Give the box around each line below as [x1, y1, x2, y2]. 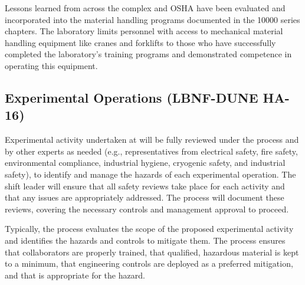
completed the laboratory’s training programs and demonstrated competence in [5, 48, 292, 60]
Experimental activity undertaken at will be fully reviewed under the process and [5, 133, 299, 146]
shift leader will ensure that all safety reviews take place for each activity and [5, 179, 285, 192]
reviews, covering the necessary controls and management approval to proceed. [5, 202, 289, 215]
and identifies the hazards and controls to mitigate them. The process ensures [5, 234, 286, 246]
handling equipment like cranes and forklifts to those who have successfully [5, 36, 276, 48]
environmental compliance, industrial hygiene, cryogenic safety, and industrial [5, 156, 286, 169]
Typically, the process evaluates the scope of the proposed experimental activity [5, 222, 294, 235]
